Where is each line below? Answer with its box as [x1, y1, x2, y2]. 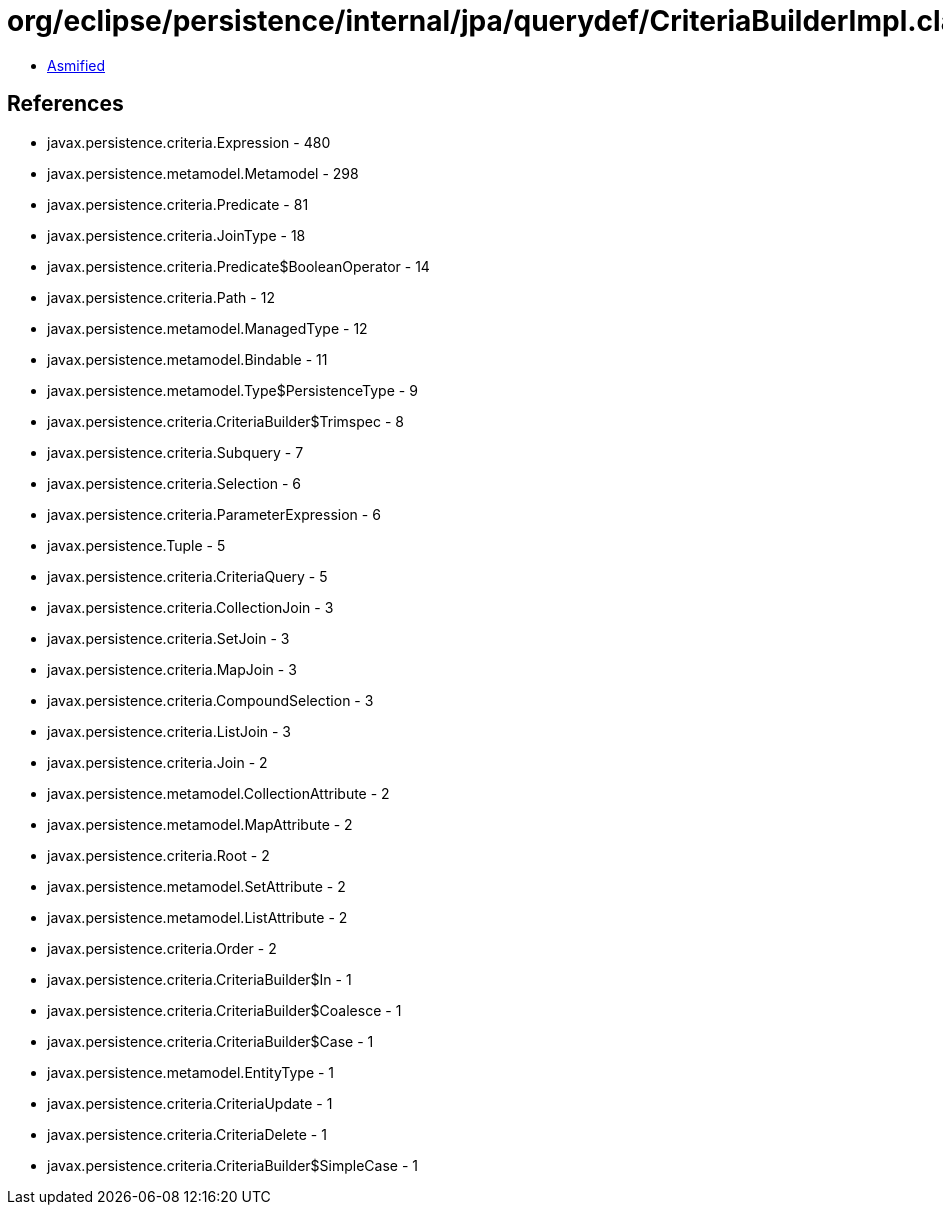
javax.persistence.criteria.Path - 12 [47, 288, 275, 306]
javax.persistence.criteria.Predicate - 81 [47, 195, 309, 213]
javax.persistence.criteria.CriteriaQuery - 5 [47, 567, 328, 585]
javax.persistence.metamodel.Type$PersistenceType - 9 [47, 381, 418, 399]
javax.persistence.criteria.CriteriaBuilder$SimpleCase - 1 [47, 1156, 419, 1174]
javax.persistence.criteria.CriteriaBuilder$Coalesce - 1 [47, 1001, 402, 1019]
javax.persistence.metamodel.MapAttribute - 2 [47, 815, 353, 833]
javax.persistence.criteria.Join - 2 [47, 753, 268, 771]
